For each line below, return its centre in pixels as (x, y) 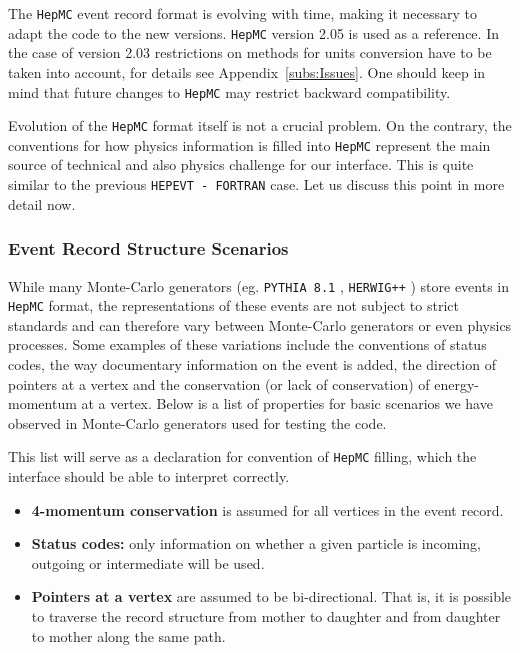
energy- (457, 383)
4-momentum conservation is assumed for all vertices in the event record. (267, 509)
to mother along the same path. (128, 635)
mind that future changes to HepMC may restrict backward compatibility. (229, 91)
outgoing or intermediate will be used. (148, 562)
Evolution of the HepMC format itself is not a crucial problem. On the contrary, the (260, 125)
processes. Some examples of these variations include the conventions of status (247, 344)
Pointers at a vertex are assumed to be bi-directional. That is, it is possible (271, 596)
